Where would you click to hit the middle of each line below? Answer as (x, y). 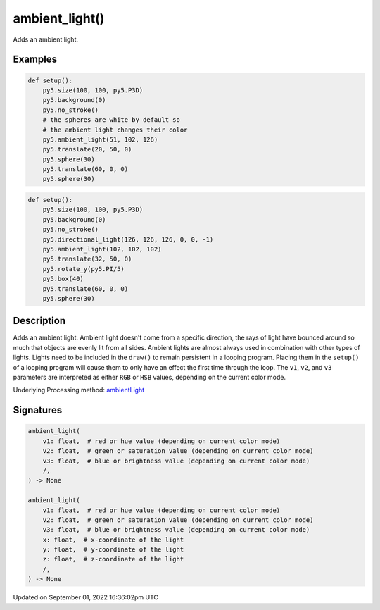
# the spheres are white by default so (112, 120)
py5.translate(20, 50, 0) (87, 149)
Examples (35, 60)
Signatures (38, 410)
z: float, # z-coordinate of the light (113, 559)
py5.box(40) (63, 279)
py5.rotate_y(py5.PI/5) (83, 269)
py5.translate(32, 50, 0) (87, 259)
